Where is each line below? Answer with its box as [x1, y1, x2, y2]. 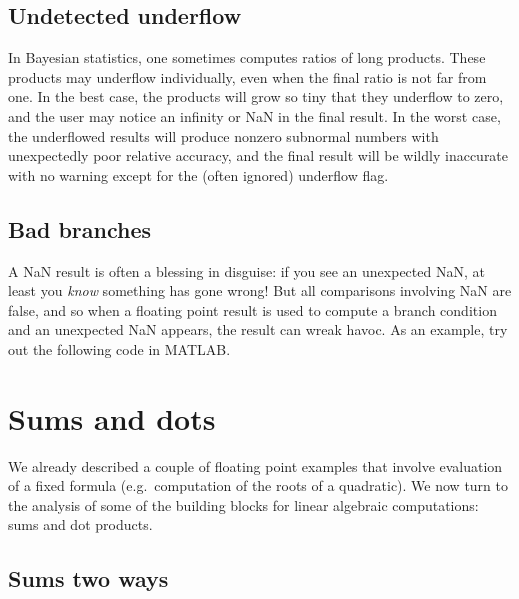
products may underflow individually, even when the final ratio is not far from [8, 66, 487, 87]
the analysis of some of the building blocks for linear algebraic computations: [8, 494, 479, 515]
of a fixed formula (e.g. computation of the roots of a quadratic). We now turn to [8, 475, 508, 496]
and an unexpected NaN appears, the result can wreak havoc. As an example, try [8, 319, 508, 340]
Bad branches [8, 213, 151, 244]
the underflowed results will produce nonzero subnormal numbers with [8, 125, 439, 146]
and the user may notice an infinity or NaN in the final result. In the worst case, [8, 105, 501, 126]
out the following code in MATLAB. [8, 338, 231, 359]
